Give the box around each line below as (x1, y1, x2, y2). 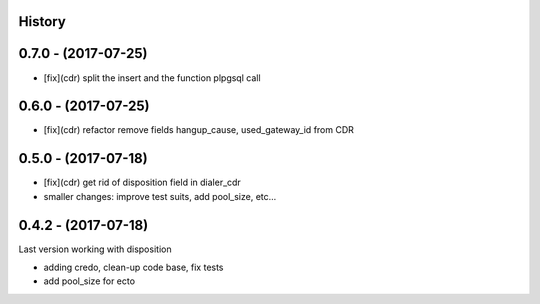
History (18, 13, 67, 30)
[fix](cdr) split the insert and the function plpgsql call (43, 71, 261, 84)
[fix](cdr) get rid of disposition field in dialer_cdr (43, 176, 242, 189)
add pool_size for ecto (43, 275, 135, 287)
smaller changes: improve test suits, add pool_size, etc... (43, 190, 277, 202)
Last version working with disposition (18, 243, 172, 255)
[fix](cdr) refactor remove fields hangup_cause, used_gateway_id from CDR (43, 124, 355, 136)
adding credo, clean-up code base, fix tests (43, 261, 224, 274)
